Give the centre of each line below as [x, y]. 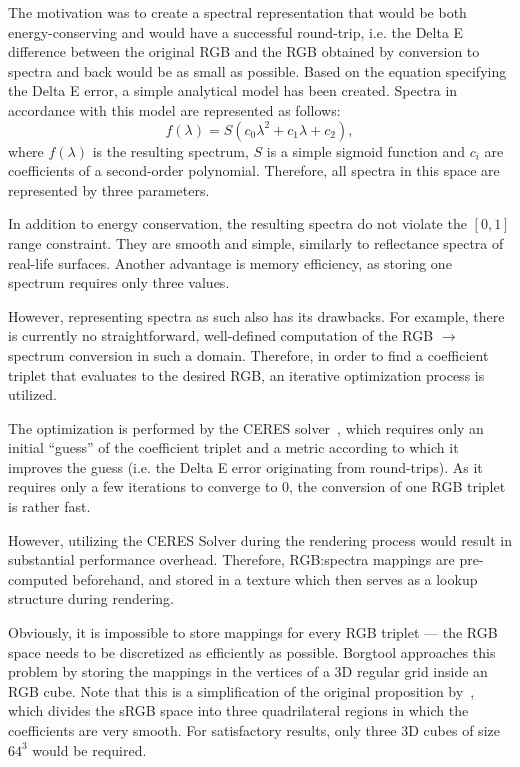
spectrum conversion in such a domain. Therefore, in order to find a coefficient [248, 354]
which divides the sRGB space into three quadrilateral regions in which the [238, 710]
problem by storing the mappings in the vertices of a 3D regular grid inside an [248, 671]
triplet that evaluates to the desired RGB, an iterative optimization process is [246, 374]
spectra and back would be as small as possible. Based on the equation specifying [257, 70]
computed [38, 578]
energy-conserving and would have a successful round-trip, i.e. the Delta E [236, 31]
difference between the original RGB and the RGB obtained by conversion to [244, 51]
